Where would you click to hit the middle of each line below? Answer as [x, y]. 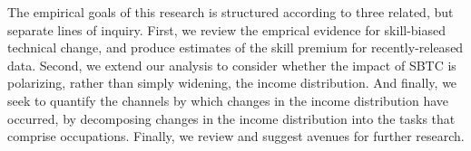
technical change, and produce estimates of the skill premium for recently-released [235, 47]
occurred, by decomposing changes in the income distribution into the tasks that [231, 118]
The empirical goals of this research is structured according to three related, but [231, 12]
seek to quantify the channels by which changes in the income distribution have [228, 100]
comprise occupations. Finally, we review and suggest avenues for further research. [236, 136]
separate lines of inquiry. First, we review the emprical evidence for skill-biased [227, 29]
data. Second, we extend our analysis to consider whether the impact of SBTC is [232, 65]
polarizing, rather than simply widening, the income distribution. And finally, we [232, 83]
